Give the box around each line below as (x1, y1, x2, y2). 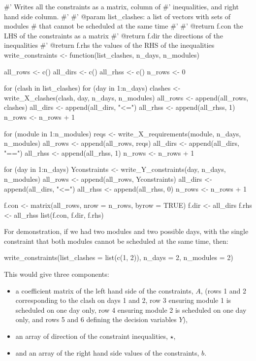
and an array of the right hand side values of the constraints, (15, 347, 199, 358)
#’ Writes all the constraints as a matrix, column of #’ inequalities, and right (4, 1, 239, 11)
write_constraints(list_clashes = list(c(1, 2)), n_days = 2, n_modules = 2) (4, 252, 233, 263)
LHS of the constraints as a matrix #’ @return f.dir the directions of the (4, 30, 223, 40)
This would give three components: (4, 269, 109, 279)
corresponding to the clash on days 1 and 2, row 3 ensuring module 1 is (15, 295, 231, 305)
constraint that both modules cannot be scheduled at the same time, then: (4, 235, 228, 246)
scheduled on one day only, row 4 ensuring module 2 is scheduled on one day (15, 304, 247, 315)
